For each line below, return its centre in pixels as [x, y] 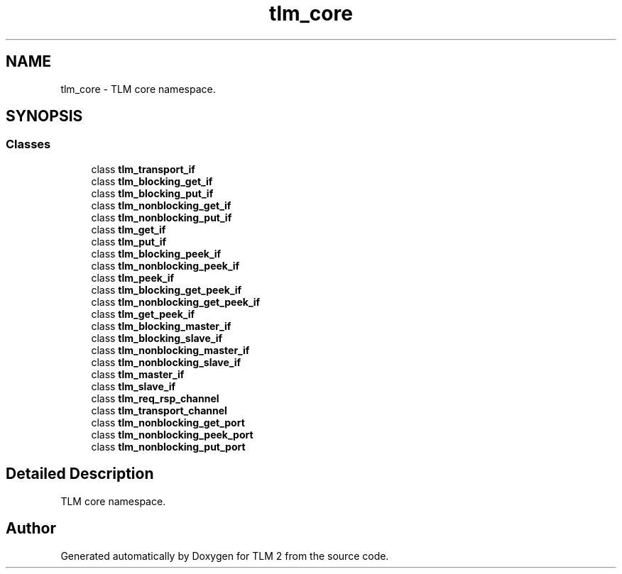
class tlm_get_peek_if [143, 314]
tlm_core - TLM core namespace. [138, 89]
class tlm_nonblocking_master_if [170, 350]
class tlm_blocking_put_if [152, 193]
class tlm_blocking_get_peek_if [167, 289]
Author [31, 529]
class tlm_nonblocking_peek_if [165, 265]
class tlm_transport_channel [159, 410]
